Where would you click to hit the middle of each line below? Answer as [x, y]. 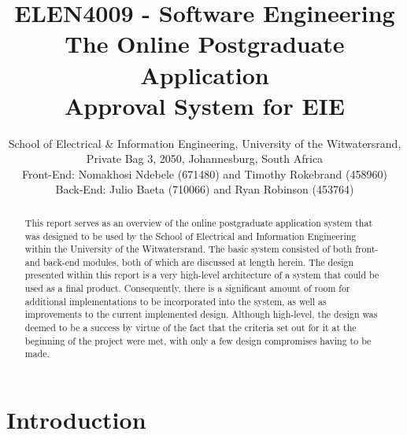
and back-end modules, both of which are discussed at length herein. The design [189, 262]
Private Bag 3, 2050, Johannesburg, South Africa [205, 159]
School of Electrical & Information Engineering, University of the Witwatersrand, [205, 143]
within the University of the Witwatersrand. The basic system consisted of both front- [202, 249]
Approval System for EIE [205, 105]
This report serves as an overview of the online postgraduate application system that [199, 222]
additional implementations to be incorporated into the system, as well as [176, 301]
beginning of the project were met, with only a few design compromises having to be [198, 340]
